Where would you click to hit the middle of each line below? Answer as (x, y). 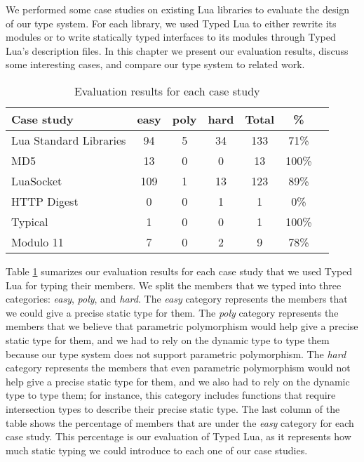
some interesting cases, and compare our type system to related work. (155, 64)
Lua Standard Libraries (69, 140)
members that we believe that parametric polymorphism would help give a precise (182, 326)
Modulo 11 (38, 242)
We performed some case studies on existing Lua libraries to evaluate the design (178, 9)
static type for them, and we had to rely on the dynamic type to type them (168, 339)
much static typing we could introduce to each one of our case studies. (157, 450)
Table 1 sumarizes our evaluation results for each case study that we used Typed (179, 271)
